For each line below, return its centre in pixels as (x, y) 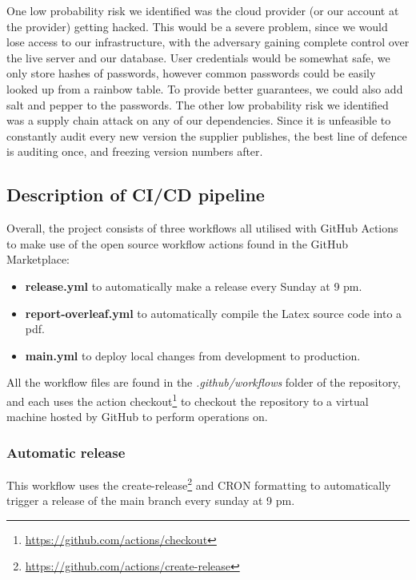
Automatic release (66, 452)
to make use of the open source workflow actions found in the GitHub (178, 243)
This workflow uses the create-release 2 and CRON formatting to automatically (199, 483)
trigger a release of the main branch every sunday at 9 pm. (151, 501)
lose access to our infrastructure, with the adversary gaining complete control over (208, 42)
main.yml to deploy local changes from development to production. (193, 355)
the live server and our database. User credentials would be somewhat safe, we (198, 57)
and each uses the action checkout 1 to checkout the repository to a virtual (188, 399)
